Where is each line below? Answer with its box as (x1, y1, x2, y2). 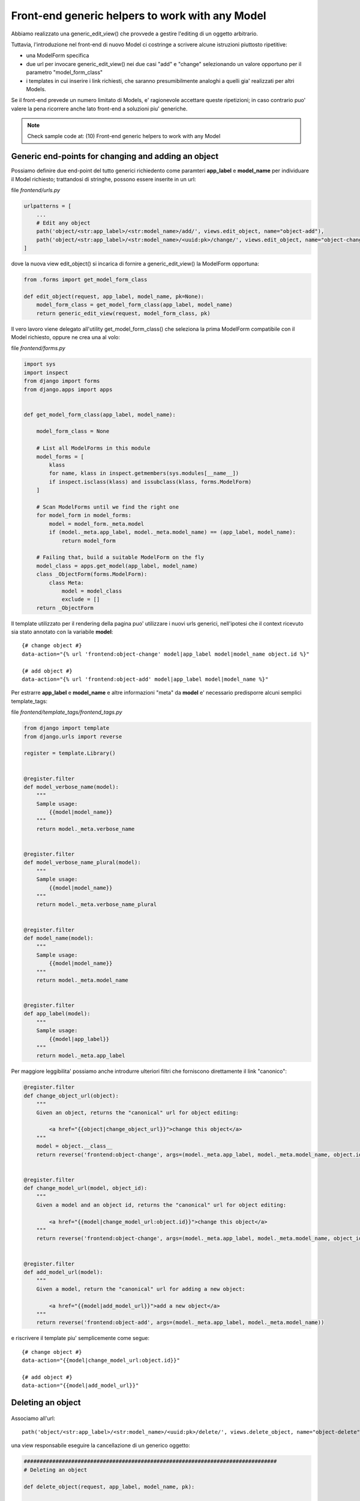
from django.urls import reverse (23, 733, 122, 740)
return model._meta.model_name (36, 976, 128, 983)
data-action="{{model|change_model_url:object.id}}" (22, 1357, 180, 1364)
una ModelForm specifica (26, 52, 89, 59)
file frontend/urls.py (11, 187, 61, 194)
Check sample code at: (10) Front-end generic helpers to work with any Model (27, 133, 221, 140)
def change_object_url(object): (23, 1092, 119, 1099)
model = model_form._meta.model (49, 520, 144, 527)
